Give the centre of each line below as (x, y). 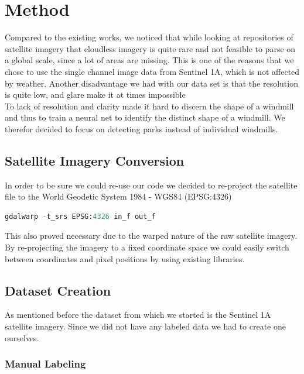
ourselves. (22, 337)
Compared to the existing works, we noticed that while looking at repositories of (149, 37)
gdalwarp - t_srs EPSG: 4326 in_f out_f (80, 216)
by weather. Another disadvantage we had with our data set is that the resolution (151, 83)
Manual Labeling (45, 364)
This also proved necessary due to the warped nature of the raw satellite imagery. (151, 236)
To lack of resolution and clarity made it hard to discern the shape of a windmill (149, 106)
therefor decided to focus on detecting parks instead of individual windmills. (141, 128)
